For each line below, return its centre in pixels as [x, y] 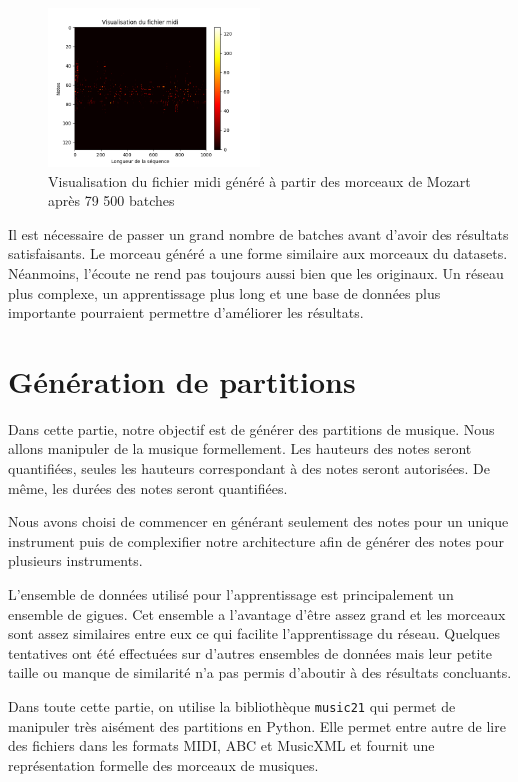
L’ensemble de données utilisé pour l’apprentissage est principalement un [231, 594]
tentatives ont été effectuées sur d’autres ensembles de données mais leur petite [250, 652]
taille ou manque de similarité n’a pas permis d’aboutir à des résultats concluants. [260, 672]
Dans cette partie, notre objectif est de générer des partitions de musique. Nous [251, 428]
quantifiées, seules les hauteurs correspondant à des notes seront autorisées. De [249, 468]
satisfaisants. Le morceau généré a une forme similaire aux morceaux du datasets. [258, 253]
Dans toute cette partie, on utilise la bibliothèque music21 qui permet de [232, 706]
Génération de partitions [182, 380]
